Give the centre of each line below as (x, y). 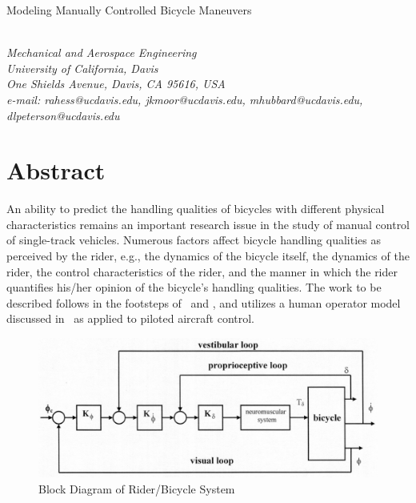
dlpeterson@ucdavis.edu (63, 115)
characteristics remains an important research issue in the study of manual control (208, 224)
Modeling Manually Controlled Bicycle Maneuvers (129, 10)
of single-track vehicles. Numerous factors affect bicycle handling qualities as (194, 240)
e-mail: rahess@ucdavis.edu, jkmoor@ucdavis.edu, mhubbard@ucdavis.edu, (185, 99)
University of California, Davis (82, 68)
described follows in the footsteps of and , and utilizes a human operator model (204, 302)
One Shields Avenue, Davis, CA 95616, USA (116, 84)
